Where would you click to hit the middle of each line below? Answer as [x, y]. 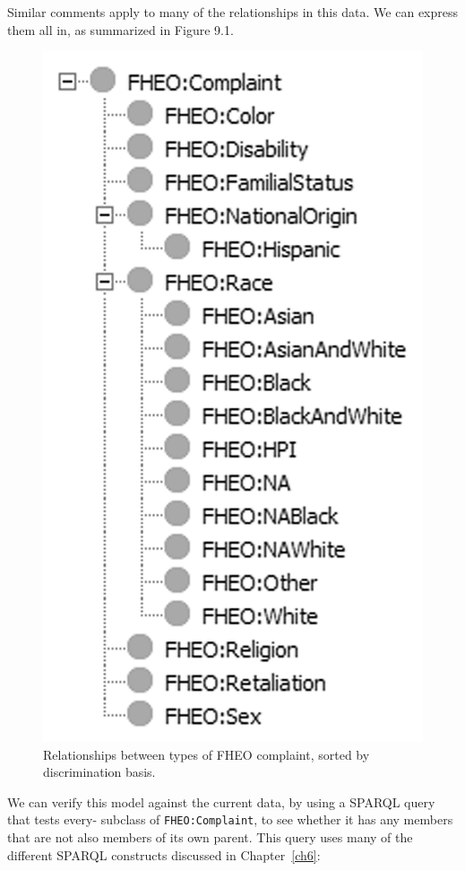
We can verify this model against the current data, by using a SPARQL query [221, 801]
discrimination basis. [99, 772]
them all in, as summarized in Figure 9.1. [121, 29]
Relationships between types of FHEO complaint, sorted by [207, 754]
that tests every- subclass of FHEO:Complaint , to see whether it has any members [230, 819]
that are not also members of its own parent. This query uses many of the [210, 837]
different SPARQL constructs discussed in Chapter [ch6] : [164, 854]
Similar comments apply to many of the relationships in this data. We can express [233, 12]
